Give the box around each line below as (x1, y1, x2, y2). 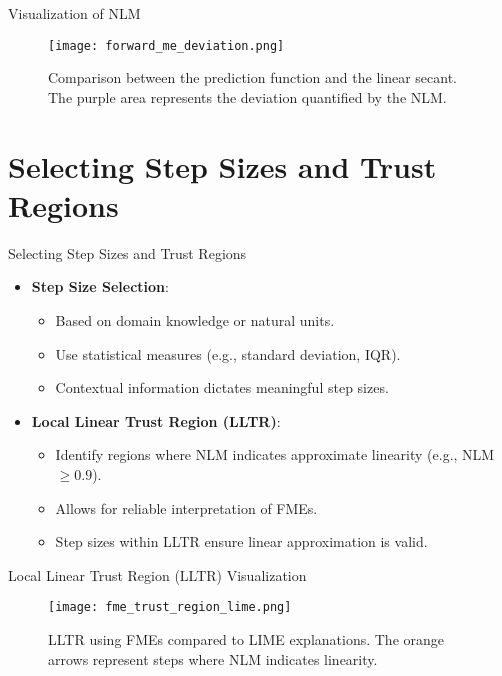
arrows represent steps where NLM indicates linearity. (48, 648, 378, 669)
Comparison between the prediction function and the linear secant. (48, 67, 458, 88)
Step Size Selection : (31, 276, 169, 297)
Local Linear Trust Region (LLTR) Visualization (8, 564, 307, 585)
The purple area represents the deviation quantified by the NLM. (48, 86, 447, 107)
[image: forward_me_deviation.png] (48, 38, 285, 53)
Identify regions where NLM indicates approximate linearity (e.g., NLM (55, 444, 495, 465)
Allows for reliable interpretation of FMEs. (55, 497, 318, 518)
